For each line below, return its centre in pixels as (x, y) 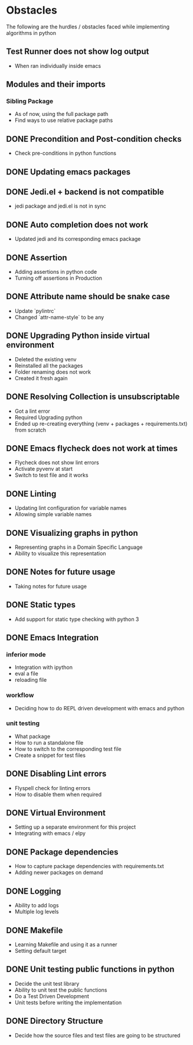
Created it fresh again (41, 378)
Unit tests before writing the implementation (68, 1002)
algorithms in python (31, 33)
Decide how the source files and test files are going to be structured (97, 1035)
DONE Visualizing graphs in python (72, 533)
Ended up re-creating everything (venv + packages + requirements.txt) (101, 423)
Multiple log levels (37, 912)
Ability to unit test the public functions (61, 990)
